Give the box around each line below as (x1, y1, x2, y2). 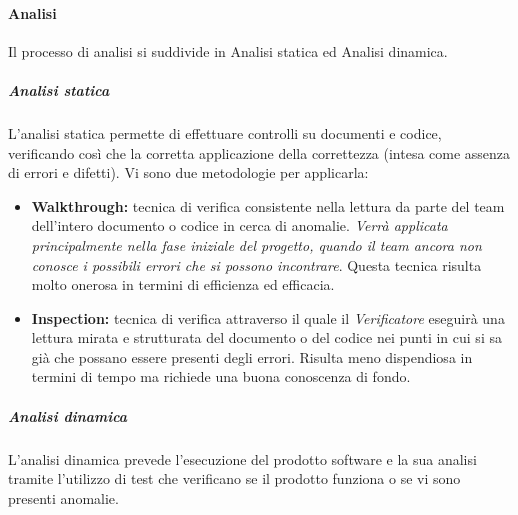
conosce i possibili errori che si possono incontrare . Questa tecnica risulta (31, 254, 482, 275)
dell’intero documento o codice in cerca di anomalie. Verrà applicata (31, 215, 448, 236)
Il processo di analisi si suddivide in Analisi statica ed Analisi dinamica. (8, 40, 448, 61)
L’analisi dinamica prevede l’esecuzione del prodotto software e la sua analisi (8, 448, 477, 469)
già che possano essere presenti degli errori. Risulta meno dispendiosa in (31, 346, 473, 367)
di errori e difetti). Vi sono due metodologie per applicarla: (8, 162, 369, 183)
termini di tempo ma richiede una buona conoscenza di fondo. (31, 366, 411, 387)
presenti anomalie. (8, 487, 119, 508)
